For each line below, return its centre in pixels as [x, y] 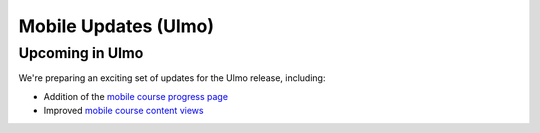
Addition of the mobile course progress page [136, 96]
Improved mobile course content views [123, 111]
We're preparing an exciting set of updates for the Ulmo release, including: [172, 78]
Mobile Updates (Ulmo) [116, 26]
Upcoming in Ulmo [81, 53]
